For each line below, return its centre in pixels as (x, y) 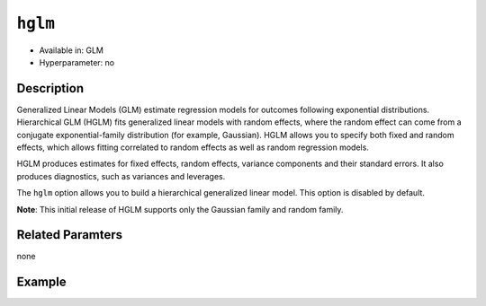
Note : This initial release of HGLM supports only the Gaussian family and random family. (180, 209)
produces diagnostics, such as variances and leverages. (121, 176)
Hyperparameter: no (77, 62)
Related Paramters (70, 235)
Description (50, 88)
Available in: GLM (71, 50)
